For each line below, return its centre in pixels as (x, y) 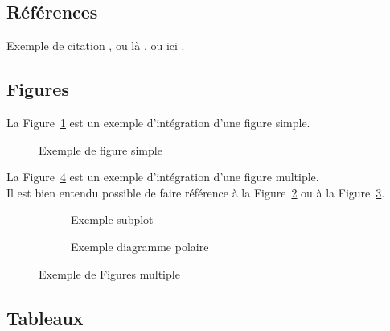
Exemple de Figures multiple (109, 273)
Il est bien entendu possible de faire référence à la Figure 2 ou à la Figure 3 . (196, 192)
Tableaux (45, 317)
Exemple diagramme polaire (140, 246)
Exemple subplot (112, 219)
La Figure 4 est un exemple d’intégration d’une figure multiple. (163, 177)
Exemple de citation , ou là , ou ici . (96, 46)
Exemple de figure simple (101, 149)
